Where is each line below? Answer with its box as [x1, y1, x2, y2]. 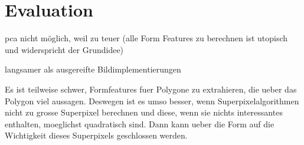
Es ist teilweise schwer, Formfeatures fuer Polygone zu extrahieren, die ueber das [5, 83, 297, 95]
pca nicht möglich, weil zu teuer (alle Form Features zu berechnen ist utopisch [5, 32, 288, 44]
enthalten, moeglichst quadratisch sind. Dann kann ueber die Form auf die [5, 117, 274, 130]
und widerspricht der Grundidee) [5, 43, 124, 55]
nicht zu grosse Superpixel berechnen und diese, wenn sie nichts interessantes [5, 106, 283, 118]
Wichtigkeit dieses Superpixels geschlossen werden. [5, 129, 188, 141]
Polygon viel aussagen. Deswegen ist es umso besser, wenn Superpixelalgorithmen [5, 94, 299, 107]
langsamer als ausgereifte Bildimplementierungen [5, 63, 181, 75]
